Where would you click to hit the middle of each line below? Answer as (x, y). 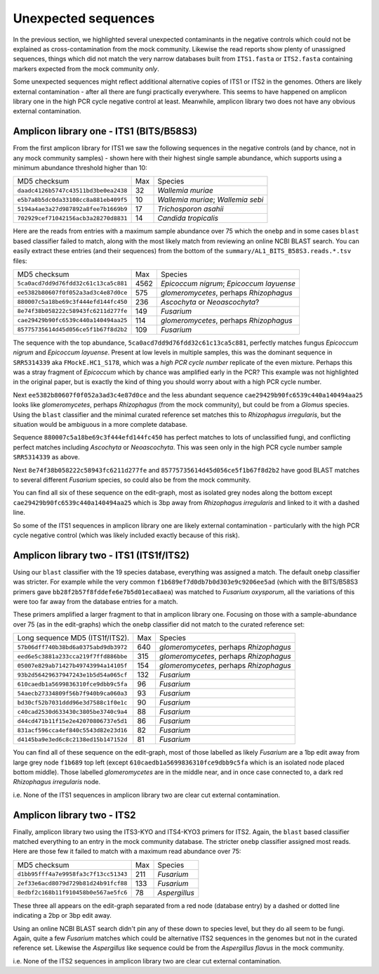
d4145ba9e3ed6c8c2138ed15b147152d (72, 739)
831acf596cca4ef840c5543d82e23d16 (72, 730)
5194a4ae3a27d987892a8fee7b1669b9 (72, 209)
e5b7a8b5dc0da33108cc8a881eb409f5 (72, 199)
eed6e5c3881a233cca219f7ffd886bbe (72, 656)
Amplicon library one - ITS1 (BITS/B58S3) (105, 131)
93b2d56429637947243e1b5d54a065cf (72, 675)
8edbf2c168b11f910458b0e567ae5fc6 (72, 893)
